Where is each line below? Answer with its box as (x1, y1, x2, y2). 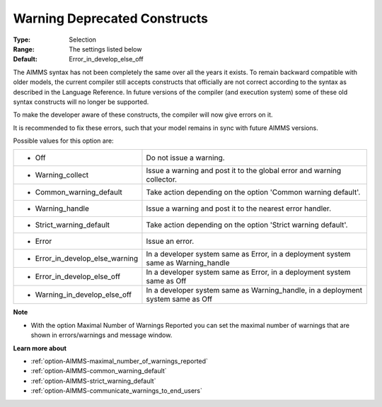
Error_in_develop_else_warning (35, 254, 139, 264)
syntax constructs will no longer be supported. (13, 98, 149, 106)
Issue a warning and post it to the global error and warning (146, 166, 342, 176)
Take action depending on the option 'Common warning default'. (146, 187, 361, 197)
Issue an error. (146, 237, 195, 247)
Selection (69, 35, 97, 44)
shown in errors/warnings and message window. (30, 331, 173, 339)
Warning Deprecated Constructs (13, 11, 209, 26)
